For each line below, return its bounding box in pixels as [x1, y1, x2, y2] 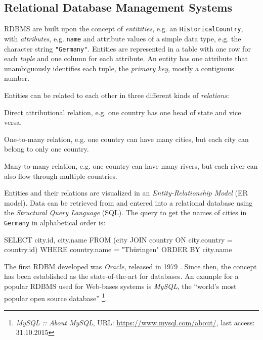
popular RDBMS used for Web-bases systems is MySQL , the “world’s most [4, 280, 237, 291]
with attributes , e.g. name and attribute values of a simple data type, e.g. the [4, 33, 241, 43]
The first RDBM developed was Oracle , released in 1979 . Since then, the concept [4, 261, 257, 271]
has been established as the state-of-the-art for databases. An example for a [4, 271, 239, 281]
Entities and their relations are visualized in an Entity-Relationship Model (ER [4, 187, 248, 198]
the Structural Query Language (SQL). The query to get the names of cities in [4, 207, 247, 218]
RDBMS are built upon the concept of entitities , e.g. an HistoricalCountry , [4, 23, 243, 34]
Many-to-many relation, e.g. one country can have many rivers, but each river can [4, 160, 258, 171]
